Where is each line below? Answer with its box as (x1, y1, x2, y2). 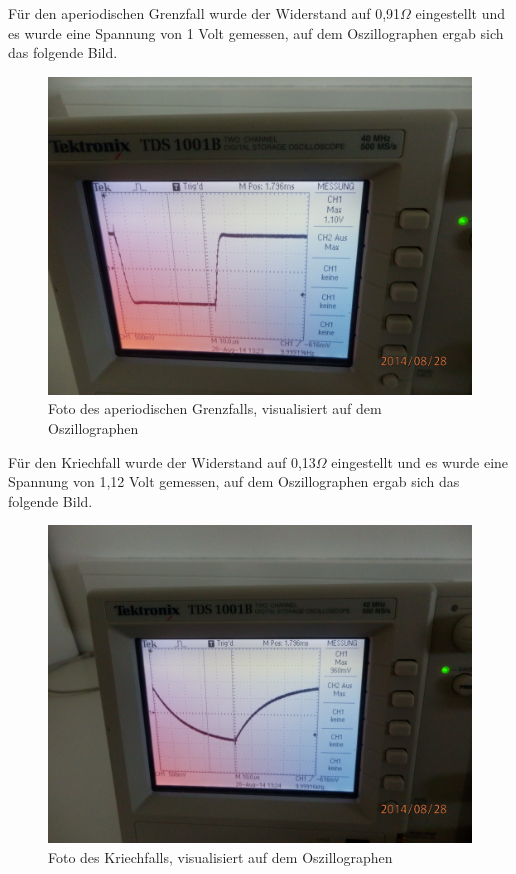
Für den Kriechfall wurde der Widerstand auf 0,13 (8, 451, 316, 472)
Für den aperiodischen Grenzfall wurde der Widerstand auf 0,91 (8, 3, 401, 23)
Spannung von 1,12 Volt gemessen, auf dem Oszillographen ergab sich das (8, 471, 460, 492)
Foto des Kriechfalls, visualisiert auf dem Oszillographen (48, 846, 393, 867)
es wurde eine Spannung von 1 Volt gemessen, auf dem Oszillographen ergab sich (8, 22, 504, 43)
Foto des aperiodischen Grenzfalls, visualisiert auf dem (48, 398, 382, 419)
